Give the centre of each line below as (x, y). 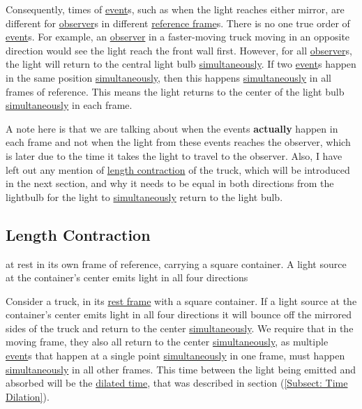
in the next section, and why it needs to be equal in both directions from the (170, 183)
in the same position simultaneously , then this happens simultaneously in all (168, 77)
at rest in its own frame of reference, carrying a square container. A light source (176, 263)
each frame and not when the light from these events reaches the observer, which (178, 142)
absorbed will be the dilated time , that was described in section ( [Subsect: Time (177, 383)
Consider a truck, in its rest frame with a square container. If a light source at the (181, 300)
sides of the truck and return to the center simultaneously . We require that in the (180, 328)
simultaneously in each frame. (69, 105)
